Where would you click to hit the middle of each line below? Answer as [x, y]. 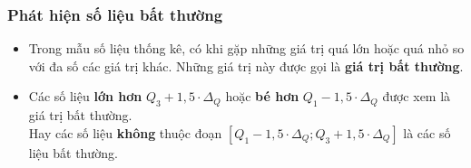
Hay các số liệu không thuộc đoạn [125, 132]
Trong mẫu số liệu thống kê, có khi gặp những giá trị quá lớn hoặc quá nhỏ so [246, 48]
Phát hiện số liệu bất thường [115, 14]
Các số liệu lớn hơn [85, 96]
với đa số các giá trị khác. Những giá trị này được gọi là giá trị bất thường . [246, 65]
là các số [427, 132]
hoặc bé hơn [262, 96]
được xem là [417, 96]
